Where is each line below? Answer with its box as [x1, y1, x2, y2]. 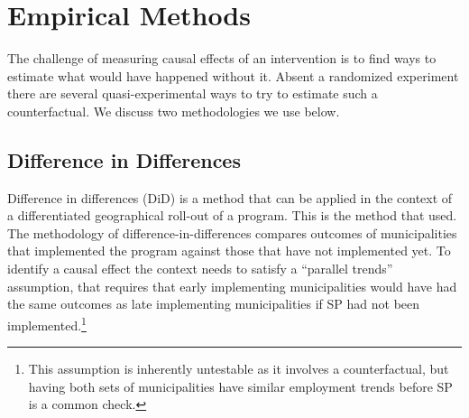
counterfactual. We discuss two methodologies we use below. [7, 101, 340, 120]
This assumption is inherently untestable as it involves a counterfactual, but [28, 359, 449, 378]
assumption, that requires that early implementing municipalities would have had [7, 276, 457, 295]
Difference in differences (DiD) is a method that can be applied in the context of [7, 188, 453, 207]
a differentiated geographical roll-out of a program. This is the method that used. [7, 206, 457, 225]
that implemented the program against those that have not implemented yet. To [7, 241, 451, 260]
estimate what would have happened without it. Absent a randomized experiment [7, 66, 459, 85]
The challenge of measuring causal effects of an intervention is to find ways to [7, 49, 437, 68]
